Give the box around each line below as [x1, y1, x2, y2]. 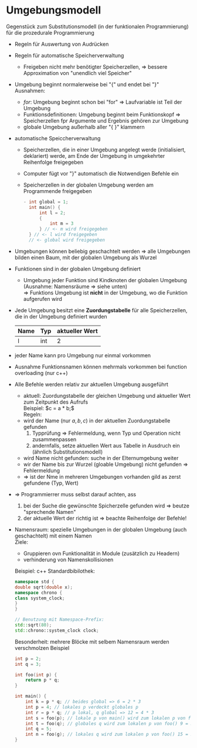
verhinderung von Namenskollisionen [23, 556, 114, 563]
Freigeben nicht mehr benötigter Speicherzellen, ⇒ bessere [23, 63, 168, 70]
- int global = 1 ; [23, 199, 69, 205]
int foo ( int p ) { [14, 672, 57, 678]
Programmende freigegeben [23, 187, 92, 194]
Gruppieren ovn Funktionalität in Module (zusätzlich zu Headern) [23, 550, 180, 557]
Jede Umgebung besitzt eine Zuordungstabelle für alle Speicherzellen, [14, 306, 188, 314]
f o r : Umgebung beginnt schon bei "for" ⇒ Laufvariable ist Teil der [23, 98, 182, 106]
